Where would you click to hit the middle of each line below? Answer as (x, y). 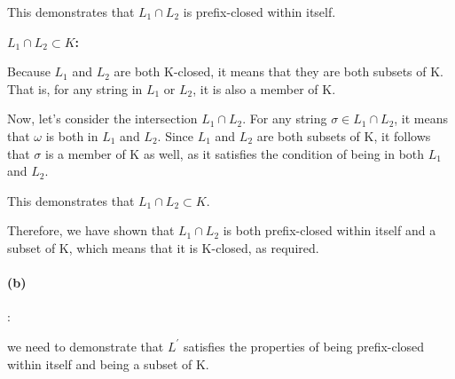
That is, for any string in (75, 88)
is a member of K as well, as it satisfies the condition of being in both (235, 153)
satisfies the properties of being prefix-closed (304, 346)
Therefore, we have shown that (91, 230)
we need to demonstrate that (86, 346)
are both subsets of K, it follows (344, 135)
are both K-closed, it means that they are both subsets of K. (279, 71)
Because (29, 71)
